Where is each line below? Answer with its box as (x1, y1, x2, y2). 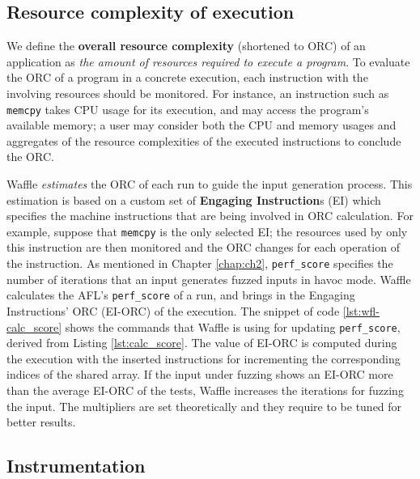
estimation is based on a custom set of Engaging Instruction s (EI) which (6, 191, 381, 208)
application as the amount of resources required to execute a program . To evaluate (6, 53, 410, 70)
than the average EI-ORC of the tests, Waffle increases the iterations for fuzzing (6, 381, 404, 398)
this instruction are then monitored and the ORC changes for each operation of (6, 239, 400, 256)
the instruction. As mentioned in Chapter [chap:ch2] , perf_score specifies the (6, 255, 393, 272)
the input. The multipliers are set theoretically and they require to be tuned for (6, 397, 402, 414)
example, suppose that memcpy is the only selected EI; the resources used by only (6, 223, 408, 239)
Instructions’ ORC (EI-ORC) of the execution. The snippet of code (6, 302, 340, 319)
